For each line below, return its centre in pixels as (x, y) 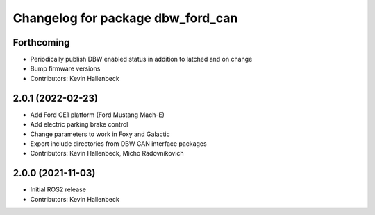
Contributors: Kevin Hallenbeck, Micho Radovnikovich (107, 153)
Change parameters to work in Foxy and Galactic (100, 134)
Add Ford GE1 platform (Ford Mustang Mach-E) (97, 115)
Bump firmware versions (65, 68)
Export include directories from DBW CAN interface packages (119, 143)
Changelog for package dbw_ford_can (125, 18)
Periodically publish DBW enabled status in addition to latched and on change (141, 59)
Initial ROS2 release (58, 189)
